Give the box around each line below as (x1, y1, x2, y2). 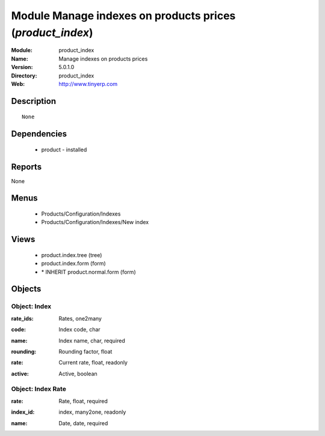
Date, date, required (58, 419, 108, 426)
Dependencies (11, 129, 67, 139)
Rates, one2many (58, 315, 102, 322)
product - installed (41, 146, 87, 153)
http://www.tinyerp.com (58, 80, 118, 87)
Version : (11, 64, 33, 71)
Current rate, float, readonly (58, 359, 128, 366)
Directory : (11, 72, 37, 79)
